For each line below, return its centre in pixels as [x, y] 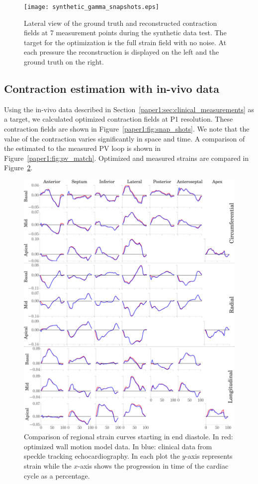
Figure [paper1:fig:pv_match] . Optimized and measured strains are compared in [127, 158]
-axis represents [209, 456]
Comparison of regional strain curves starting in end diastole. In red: [129, 437]
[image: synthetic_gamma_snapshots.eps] [92, 7]
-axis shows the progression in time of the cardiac [153, 466]
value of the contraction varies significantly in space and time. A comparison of [125, 138]
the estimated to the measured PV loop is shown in [83, 148]
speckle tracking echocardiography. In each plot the [102, 456]
